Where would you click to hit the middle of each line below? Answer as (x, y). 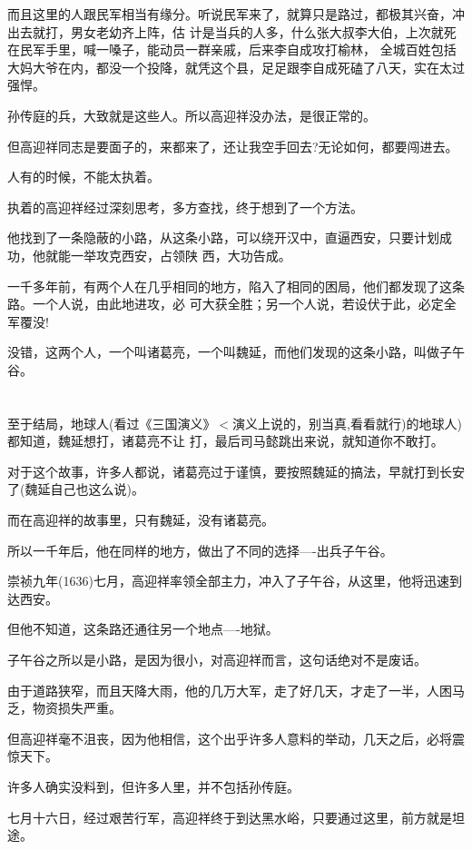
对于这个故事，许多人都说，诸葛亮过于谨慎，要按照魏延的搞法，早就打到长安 (236, 471)
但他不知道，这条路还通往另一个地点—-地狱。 (143, 629)
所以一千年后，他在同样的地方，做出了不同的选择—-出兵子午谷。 (200, 550)
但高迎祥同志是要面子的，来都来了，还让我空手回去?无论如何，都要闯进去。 (233, 146)
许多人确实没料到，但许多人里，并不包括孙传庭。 (153, 786)
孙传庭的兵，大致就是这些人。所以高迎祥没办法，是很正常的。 (192, 115)
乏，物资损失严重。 (64, 708)
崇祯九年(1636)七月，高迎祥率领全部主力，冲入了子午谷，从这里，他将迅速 (228, 581)
